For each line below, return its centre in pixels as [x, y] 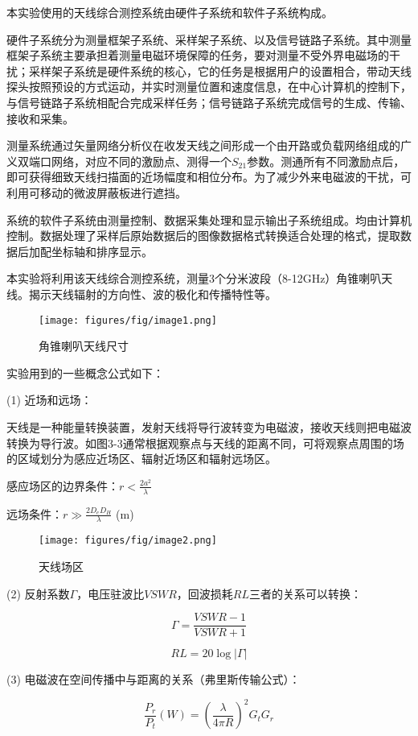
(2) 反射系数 [38, 593]
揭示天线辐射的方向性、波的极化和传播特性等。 [152, 294]
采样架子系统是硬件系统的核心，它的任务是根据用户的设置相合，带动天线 [220, 70]
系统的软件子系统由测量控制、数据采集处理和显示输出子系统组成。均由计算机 [209, 219]
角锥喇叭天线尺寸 [84, 346]
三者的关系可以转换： [305, 593]
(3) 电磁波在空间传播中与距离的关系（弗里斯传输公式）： [154, 679]
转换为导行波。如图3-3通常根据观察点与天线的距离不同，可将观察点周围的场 [205, 442]
